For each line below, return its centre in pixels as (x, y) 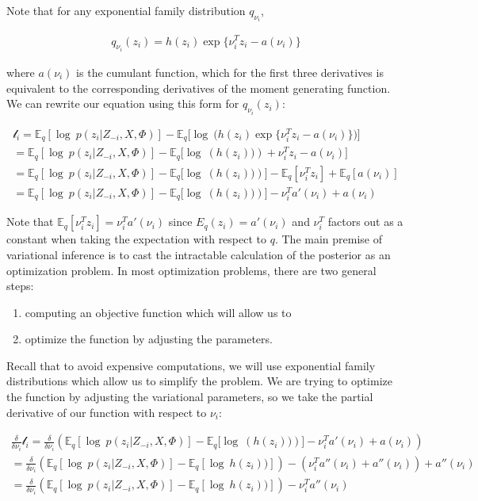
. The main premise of (328, 239)
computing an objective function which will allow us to (158, 312)
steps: (20, 286)
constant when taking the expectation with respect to (137, 239)
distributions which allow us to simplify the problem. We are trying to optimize (199, 381)
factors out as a (365, 222)
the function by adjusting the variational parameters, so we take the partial (190, 397)
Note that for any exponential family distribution (126, 10)
